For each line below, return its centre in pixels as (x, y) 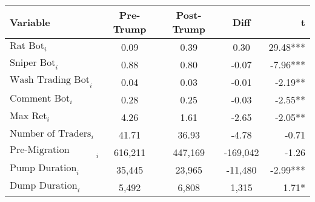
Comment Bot (40, 99)
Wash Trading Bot (50, 80)
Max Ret (28, 116)
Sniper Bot (33, 63)
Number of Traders (51, 134)
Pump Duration (43, 168)
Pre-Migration (40, 150)
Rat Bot (27, 46)
